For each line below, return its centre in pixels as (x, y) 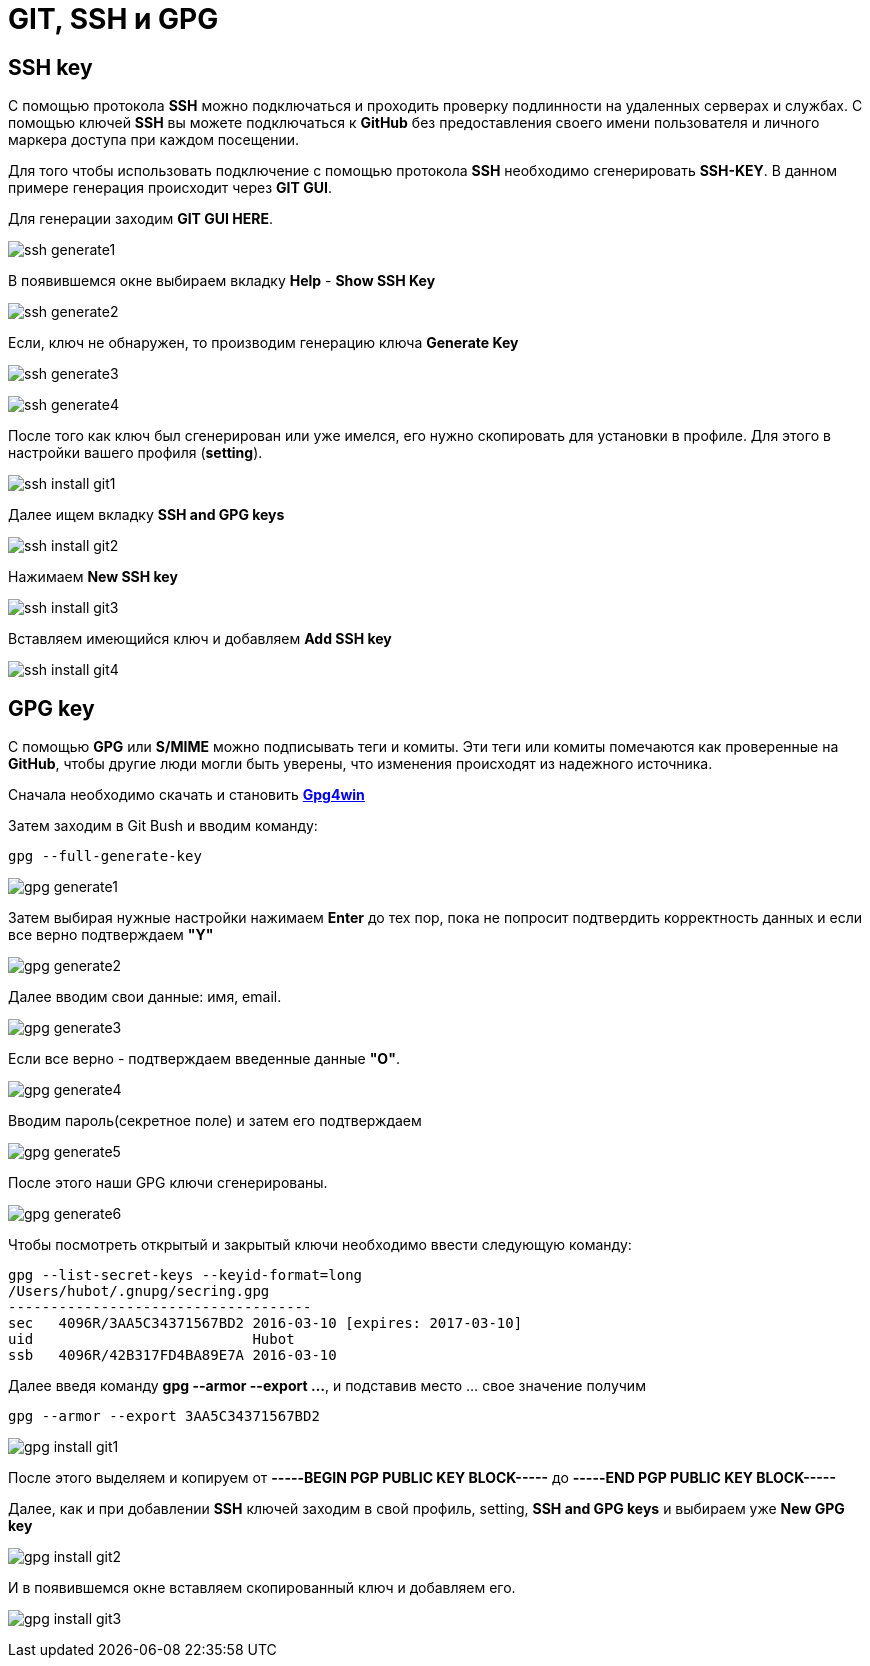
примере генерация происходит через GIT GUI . (170, 188)
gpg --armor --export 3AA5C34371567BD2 (164, 1416)
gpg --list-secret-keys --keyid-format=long (185, 1275)
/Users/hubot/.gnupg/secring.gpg (139, 1291)
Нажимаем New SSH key (93, 577)
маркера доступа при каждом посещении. (154, 140)
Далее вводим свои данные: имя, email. (145, 997)
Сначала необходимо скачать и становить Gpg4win (186, 795)
